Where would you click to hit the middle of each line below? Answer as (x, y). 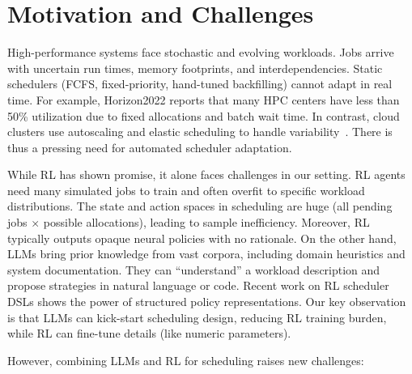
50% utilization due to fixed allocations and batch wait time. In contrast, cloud (204, 115)
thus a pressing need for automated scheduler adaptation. (150, 147)
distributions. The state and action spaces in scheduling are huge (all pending (200, 206)
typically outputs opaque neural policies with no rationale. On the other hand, (202, 238)
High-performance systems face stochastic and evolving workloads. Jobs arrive (201, 52)
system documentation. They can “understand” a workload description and (194, 269)
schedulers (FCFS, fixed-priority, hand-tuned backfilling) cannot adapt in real (200, 84)
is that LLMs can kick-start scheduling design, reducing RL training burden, (197, 317)
